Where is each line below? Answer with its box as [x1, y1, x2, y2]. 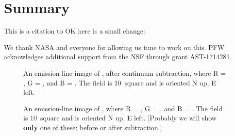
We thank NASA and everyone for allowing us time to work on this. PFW [4, 42, 225, 52]
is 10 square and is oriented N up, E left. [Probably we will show [23, 113, 217, 123]
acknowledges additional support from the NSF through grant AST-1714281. [4, 51, 232, 62]
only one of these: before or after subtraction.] [23, 122, 162, 132]
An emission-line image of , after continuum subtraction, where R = [23, 68, 226, 78]
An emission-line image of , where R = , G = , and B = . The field [23, 103, 223, 113]
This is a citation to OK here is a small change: [4, 26, 145, 36]
